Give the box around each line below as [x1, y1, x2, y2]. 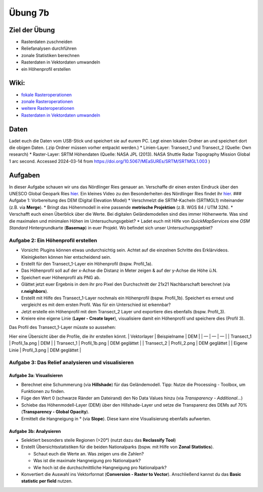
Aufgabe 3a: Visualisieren [9, 372, 63, 378]
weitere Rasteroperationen [21, 105, 75, 111]
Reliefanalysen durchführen [21, 45, 77, 51]
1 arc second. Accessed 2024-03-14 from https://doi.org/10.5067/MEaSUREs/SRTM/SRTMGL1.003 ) [9, 158, 210, 164]
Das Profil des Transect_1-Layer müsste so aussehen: [9, 325, 116, 330]
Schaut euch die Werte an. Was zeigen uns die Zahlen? [33, 451, 144, 456]
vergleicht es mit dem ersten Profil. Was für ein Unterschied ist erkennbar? [21, 302, 171, 307]
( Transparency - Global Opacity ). [21, 409, 90, 415]
